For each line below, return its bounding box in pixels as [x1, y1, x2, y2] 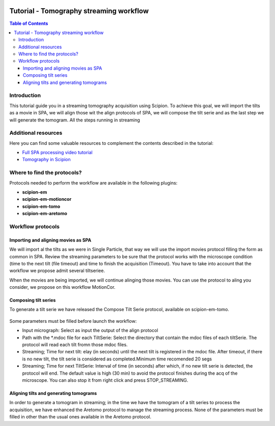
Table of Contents [9, 20, 48, 26]
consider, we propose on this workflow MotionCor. [9, 284, 116, 290]
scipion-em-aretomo [22, 210, 67, 217]
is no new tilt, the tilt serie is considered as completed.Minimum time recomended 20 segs [22, 356, 212, 362]
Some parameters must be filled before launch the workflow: [9, 318, 137, 324]
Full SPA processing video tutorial [22, 149, 93, 156]
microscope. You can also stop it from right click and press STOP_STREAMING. [22, 377, 188, 383]
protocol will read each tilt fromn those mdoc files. [22, 342, 128, 348]
